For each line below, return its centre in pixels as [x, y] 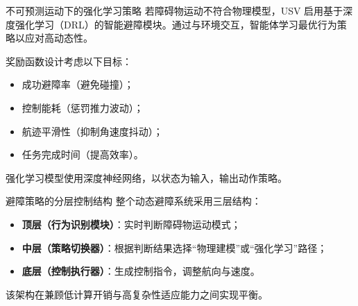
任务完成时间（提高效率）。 [83, 154]
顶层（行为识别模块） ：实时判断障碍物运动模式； [131, 224]
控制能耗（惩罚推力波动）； [83, 107]
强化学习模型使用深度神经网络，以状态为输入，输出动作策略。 [146, 177]
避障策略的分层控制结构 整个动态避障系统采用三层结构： [134, 201]
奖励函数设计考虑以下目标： [69, 61]
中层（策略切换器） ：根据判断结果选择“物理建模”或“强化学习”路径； [174, 247]
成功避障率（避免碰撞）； [78, 84]
